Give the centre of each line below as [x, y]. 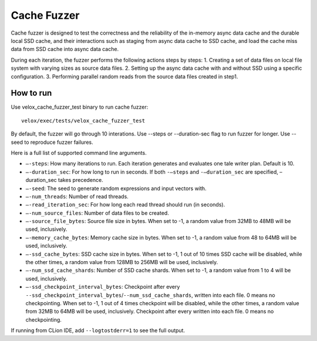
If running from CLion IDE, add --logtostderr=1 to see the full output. [98, 330]
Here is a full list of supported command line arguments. [79, 153]
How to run [31, 93]
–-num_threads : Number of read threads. [77, 196]
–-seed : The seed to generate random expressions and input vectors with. [116, 188]
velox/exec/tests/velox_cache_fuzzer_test [83, 121]
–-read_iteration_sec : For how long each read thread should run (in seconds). [125, 205]
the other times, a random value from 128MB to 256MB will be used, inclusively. [122, 262]
